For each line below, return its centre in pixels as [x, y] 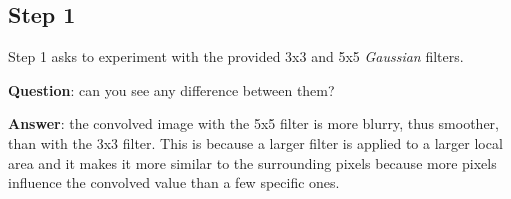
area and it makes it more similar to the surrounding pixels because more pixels [252, 162]
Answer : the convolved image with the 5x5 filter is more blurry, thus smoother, [253, 123]
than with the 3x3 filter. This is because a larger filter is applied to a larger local [255, 142]
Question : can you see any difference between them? [171, 89]
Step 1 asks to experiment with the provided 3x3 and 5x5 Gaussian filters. [236, 56]
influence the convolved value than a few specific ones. [174, 182]
